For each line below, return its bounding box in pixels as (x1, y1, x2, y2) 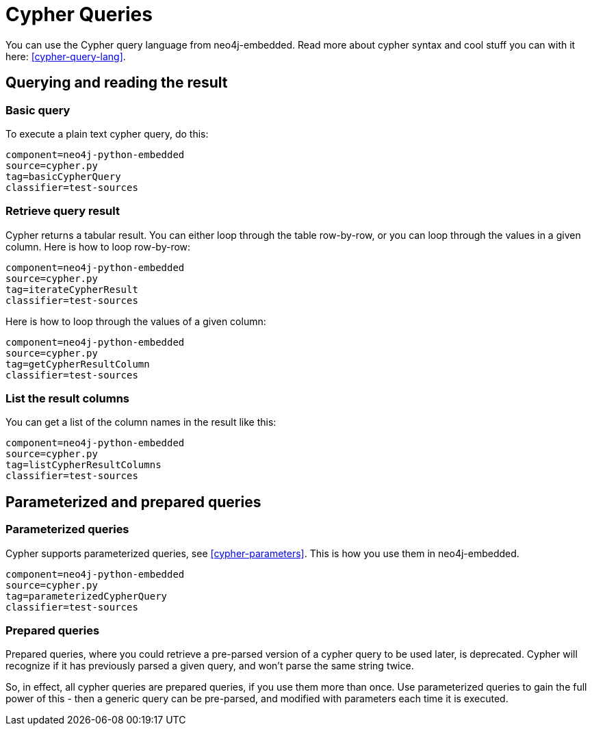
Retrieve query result (5, 204, 120, 218)
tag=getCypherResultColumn (5, 358, 150, 370)
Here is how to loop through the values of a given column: (5, 315, 266, 327)
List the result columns (5, 392, 129, 406)
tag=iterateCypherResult (5, 283, 138, 295)
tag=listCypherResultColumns (5, 459, 162, 471)
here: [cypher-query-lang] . (5, 50, 126, 62)
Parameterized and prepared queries (5, 493, 261, 511)
